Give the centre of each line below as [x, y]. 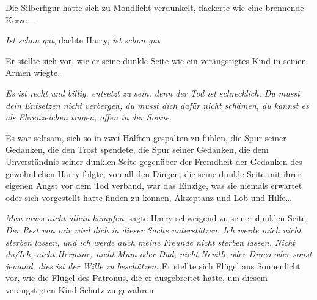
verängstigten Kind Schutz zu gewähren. [81, 289]
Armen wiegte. [33, 72]
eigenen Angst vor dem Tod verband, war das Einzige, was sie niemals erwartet [154, 185]
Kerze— [21, 19]
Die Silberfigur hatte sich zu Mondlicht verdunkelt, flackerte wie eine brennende [155, 7]
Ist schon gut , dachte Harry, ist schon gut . [84, 40]
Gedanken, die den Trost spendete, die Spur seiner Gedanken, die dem [137, 149]
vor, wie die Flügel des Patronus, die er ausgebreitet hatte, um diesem [137, 278]
